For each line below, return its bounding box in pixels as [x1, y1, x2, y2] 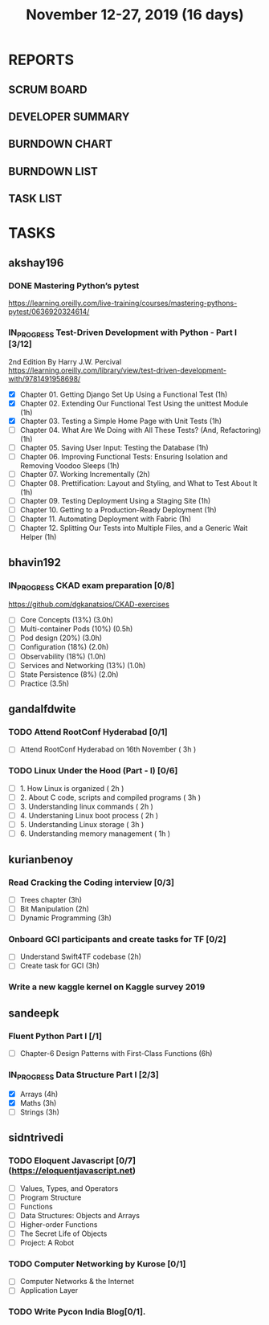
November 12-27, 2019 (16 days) [26, 6, 244, 24]
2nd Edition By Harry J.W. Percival [8, 357, 122, 366]
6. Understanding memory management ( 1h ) [19, 829, 171, 838]
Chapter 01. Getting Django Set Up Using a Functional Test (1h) [19, 389, 228, 399]
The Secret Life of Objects [19, 1229, 108, 1238]
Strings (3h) [19, 1107, 60, 1117]
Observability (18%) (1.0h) [19, 651, 107, 661]
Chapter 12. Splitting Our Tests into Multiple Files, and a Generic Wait [19, 524, 248, 533]
